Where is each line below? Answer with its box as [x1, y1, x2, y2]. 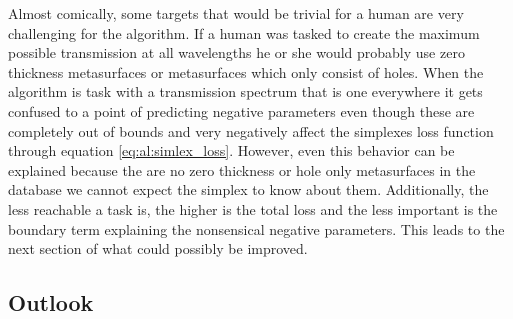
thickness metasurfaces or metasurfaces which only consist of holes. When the [8, 61, 484, 82]
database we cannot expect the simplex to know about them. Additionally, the [8, 179, 489, 200]
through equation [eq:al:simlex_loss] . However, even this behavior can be [8, 140, 455, 161]
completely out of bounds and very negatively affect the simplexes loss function [8, 120, 494, 141]
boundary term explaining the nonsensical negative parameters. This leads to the [8, 218, 505, 239]
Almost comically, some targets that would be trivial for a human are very [8, 3, 464, 23]
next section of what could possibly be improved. [8, 238, 308, 259]
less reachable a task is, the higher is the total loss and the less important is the [8, 198, 498, 219]
